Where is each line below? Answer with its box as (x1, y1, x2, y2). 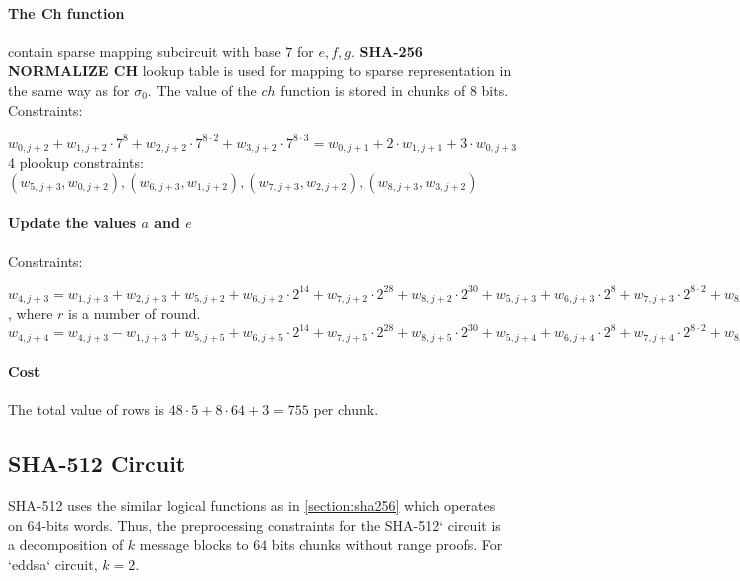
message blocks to (139, 534, 249, 555)
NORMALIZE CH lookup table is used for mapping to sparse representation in (8, 60, 512, 81)
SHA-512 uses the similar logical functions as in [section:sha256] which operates (8, 495, 496, 516)
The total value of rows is (8, 399, 165, 420)
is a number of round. (68, 303, 201, 324)
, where (8, 303, 53, 324)
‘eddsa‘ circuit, (8, 553, 98, 574)
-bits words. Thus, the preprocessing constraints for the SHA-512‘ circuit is (41, 514, 501, 535)
